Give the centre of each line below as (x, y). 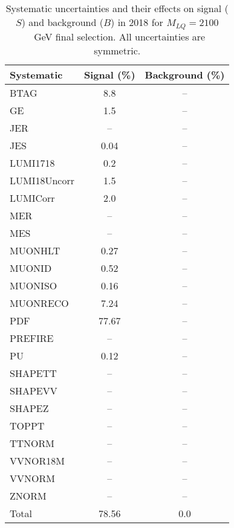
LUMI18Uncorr (42, 180)
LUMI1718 (32, 163)
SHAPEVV (34, 390)
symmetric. (117, 50)
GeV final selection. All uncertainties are (120, 36)
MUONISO (34, 285)
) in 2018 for (137, 22)
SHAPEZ (29, 408)
